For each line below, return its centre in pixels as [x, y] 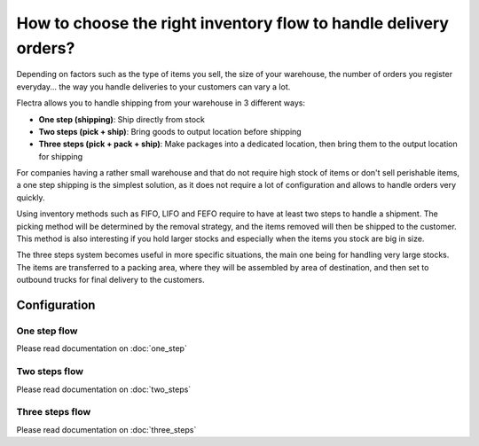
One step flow [47, 331]
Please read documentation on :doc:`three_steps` [106, 429]
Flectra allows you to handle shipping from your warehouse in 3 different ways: [161, 103]
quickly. [31, 197]
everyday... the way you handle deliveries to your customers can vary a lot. [153, 86]
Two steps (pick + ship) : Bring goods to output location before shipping [170, 131]
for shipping [61, 156]
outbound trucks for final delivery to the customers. [110, 280]
